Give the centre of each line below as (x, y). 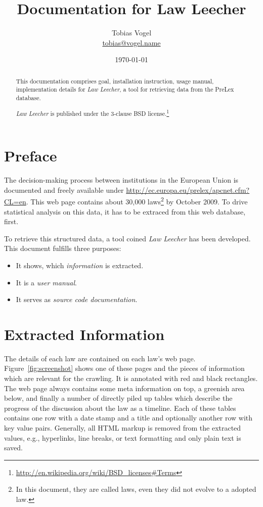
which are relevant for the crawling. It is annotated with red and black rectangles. (131, 378)
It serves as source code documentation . (77, 299)
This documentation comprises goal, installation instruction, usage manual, (115, 81)
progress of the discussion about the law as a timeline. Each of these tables (120, 408)
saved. (14, 448)
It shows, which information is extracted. (80, 265)
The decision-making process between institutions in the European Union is (121, 180)
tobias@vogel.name (131, 42)
